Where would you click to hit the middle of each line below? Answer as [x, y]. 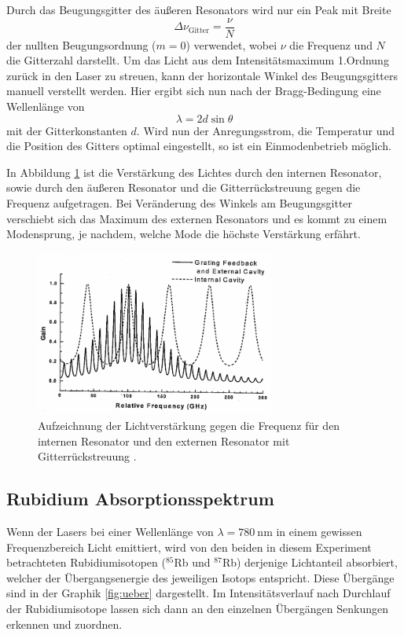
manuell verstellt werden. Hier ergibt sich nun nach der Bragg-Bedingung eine [194, 91]
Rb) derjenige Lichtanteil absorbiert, [310, 562]
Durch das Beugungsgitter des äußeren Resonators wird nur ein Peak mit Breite [199, 9]
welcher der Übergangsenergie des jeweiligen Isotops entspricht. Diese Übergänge [200, 577]
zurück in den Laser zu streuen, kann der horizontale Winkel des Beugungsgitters [202, 75]
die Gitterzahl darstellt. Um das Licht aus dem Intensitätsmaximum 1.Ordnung [198, 60]
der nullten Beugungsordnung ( [81, 44]
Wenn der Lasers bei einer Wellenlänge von [110, 531]
